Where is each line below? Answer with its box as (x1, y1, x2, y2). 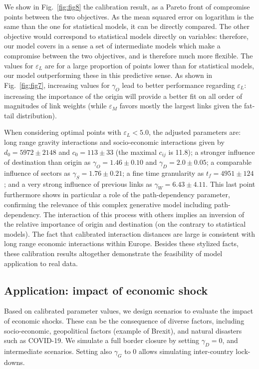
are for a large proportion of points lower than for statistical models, (44, 60, 255, 70)
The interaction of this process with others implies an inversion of (43, 209, 245, 219)
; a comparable (206, 156, 252, 167)
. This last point (206, 178, 256, 189)
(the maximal (115, 146, 157, 157)
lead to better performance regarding (122, 79, 235, 90)
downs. (4, 357, 25, 367)
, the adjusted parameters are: (148, 127, 241, 137)
